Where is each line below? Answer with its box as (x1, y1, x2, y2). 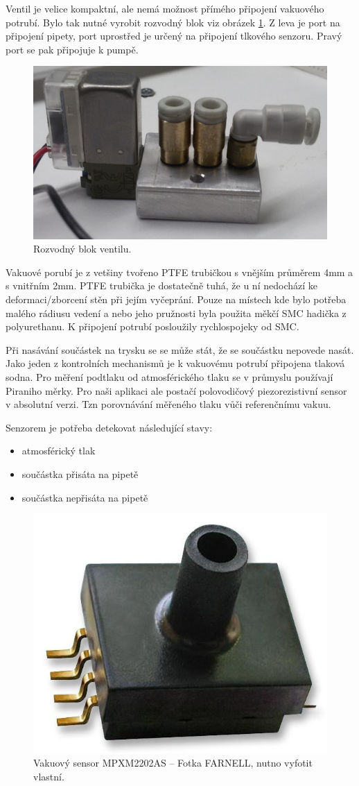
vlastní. (33, 769, 64, 783)
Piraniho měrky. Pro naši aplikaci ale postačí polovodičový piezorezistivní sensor (6, 383, 347, 398)
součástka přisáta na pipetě (21, 466, 139, 481)
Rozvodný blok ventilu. (33, 241, 132, 256)
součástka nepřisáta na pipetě (21, 490, 148, 504)
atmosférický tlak (21, 443, 96, 458)
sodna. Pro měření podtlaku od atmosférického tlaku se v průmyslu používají (6, 369, 333, 384)
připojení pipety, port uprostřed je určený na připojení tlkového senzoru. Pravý (6, 28, 342, 43)
